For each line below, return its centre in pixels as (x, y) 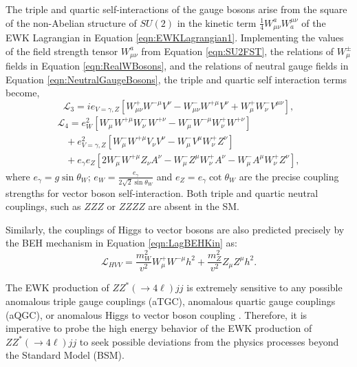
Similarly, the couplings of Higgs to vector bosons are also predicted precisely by (175, 229)
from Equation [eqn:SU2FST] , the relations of (238, 51)
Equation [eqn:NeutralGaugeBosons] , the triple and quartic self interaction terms (176, 79)
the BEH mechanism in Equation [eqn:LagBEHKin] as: (121, 243)
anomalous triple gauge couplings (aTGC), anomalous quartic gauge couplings (171, 301)
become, (23, 93)
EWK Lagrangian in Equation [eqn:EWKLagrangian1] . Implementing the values (175, 38)
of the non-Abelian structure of (71, 22)
